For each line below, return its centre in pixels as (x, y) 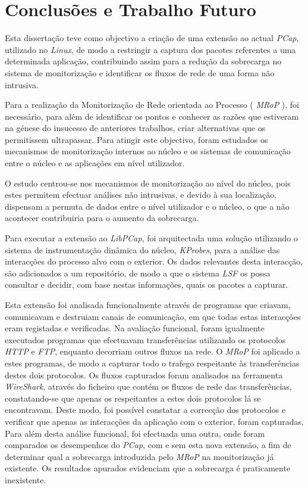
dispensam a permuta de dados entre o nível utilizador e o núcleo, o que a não (147, 206)
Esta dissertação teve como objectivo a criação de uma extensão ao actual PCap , (152, 38)
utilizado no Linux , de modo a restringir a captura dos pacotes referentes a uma (150, 49)
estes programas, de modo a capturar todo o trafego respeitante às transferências (152, 363)
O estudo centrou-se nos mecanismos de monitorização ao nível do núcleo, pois (148, 183)
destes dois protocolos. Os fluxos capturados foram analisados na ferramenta (144, 374)
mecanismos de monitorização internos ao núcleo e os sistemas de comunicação (148, 151)
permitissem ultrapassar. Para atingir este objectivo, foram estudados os (136, 139)
